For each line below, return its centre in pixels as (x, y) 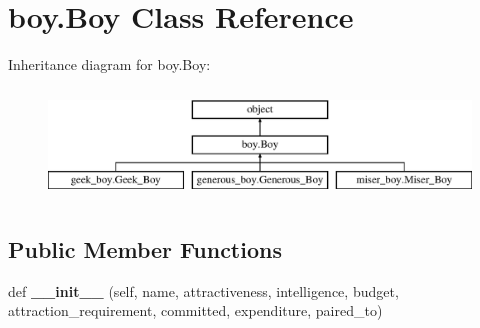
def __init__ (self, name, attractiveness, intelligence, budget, (203, 290)
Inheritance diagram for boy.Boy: (109, 64)
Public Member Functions (145, 248)
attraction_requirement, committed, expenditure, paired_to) (195, 310)
